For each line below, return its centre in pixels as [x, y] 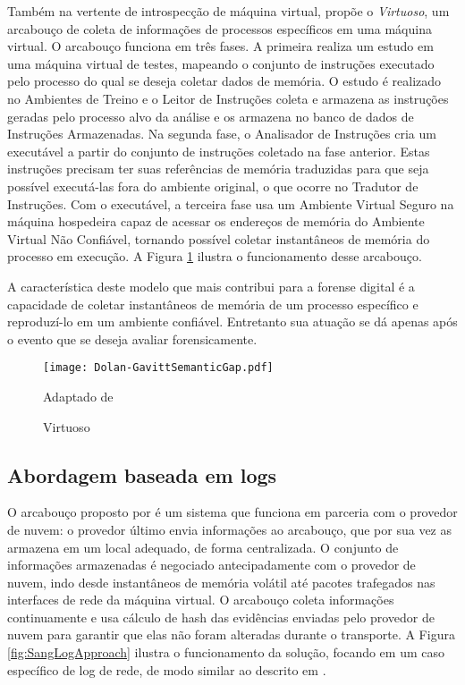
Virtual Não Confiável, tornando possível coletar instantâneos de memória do [219, 238]
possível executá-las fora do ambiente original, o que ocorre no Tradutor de [213, 186]
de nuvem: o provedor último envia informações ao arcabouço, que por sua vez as [230, 529]
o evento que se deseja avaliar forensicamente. [132, 338]
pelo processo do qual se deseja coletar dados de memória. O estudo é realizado [224, 81]
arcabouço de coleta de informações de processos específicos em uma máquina [220, 28]
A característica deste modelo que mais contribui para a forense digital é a [211, 286]
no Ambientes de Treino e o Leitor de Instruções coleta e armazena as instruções [228, 98]
